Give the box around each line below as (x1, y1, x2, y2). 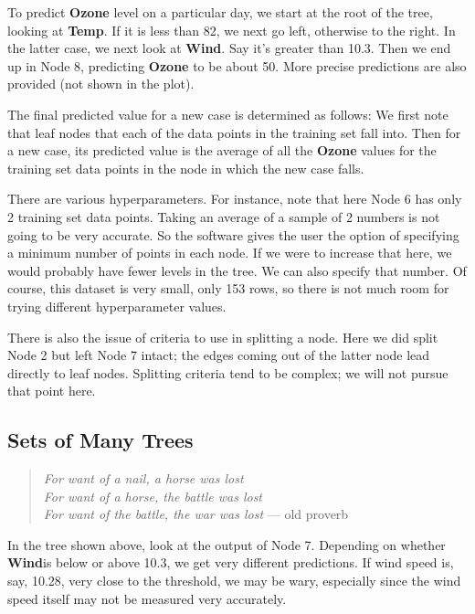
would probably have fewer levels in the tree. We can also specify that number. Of (7, 260, 467, 280)
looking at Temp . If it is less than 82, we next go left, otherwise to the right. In (7, 20, 456, 39)
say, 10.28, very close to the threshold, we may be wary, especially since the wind (7, 571, 461, 590)
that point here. (7, 381, 96, 400)
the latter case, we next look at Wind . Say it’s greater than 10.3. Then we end (7, 38, 451, 58)
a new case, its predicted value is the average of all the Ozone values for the (7, 141, 437, 160)
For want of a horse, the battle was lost (43, 486, 262, 505)
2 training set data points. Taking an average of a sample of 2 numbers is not (7, 206, 440, 226)
